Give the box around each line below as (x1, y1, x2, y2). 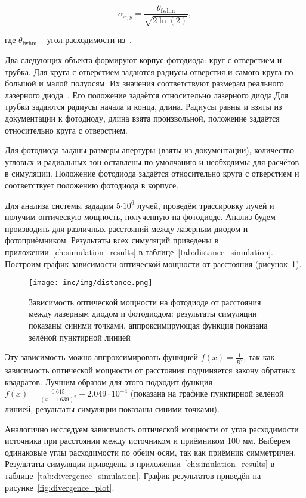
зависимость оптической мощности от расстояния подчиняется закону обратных (5, 364, 296, 376)
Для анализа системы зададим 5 (5, 199, 120, 211)
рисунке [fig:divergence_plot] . (5, 481, 115, 493)
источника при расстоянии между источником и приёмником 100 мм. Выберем (5, 434, 290, 447)
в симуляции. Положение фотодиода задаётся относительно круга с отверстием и (5, 167, 299, 180)
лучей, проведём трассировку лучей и (137, 199, 274, 211)
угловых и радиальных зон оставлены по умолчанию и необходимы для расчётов (5, 155, 299, 168)
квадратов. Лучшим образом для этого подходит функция (5, 375, 212, 388)
